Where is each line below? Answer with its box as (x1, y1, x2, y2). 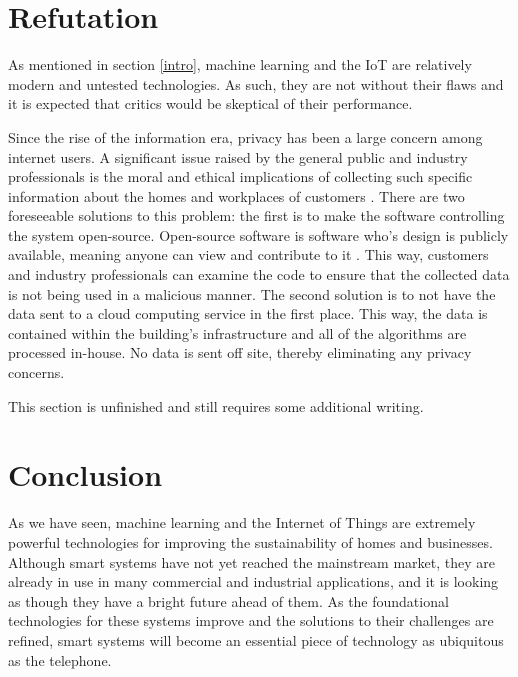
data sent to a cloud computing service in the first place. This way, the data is (8, 303, 488, 324)
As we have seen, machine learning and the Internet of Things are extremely (8, 512, 476, 533)
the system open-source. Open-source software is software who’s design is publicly (8, 224, 509, 245)
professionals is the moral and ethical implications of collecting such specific (8, 166, 473, 187)
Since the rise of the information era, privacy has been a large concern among (8, 126, 483, 147)
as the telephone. (8, 649, 112, 670)
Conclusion (8, 454, 163, 495)
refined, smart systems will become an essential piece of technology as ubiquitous (8, 629, 504, 650)
